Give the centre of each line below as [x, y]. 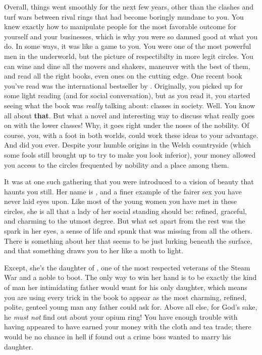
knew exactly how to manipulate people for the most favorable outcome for [120, 26]
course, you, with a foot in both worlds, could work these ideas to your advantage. [131, 135]
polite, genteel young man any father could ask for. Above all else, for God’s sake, [131, 307]
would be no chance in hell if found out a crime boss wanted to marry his [118, 336]
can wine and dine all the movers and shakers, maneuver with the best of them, [127, 66]
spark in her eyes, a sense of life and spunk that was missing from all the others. [128, 231]
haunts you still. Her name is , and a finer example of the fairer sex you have [123, 191]
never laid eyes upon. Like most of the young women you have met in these [120, 201]
